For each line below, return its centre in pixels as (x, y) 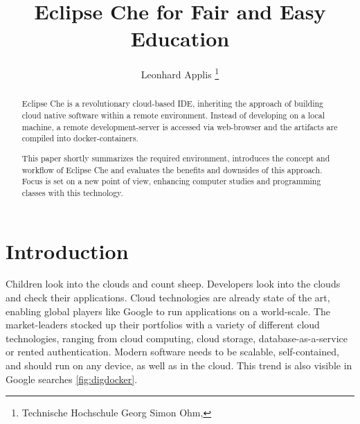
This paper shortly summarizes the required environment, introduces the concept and (176, 158)
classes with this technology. (72, 192)
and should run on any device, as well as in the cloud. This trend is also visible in (179, 365)
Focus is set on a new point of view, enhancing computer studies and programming (171, 181)
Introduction (67, 250)
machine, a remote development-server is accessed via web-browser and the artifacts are (180, 126)
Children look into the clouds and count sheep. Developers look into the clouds (173, 284)
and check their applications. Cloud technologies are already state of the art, (168, 298)
